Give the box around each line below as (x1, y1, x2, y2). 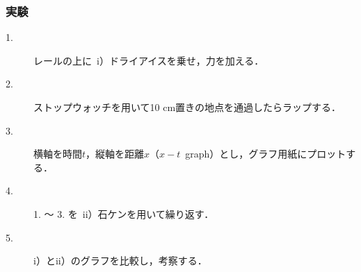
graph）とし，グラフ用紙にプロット (185, 146, 346, 161)
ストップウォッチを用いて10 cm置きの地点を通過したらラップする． (33, 100, 342, 114)
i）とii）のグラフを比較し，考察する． (33, 253, 207, 268)
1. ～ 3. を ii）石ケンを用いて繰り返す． (33, 206, 214, 221)
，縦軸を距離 (86, 146, 145, 161)
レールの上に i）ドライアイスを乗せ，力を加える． (33, 53, 264, 67)
